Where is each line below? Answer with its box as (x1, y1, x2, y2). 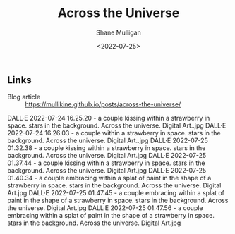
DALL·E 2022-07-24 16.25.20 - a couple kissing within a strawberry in (7, 114, 210, 123)
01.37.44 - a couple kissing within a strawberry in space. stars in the (7, 159, 205, 167)
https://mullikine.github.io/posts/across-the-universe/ (25, 100, 181, 109)
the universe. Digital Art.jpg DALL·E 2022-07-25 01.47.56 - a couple (7, 204, 203, 212)
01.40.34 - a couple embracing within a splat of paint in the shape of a (7, 174, 212, 183)
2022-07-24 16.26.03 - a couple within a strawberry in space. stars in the (7, 129, 221, 137)
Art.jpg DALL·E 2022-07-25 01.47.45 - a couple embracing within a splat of (7, 189, 224, 197)
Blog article (7, 93, 41, 101)
